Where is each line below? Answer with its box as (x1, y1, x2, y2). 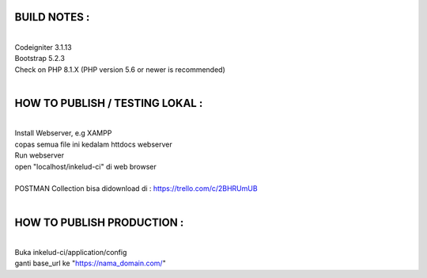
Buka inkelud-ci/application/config (14, 248, 127, 257)
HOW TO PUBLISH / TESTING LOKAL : (14, 96, 203, 110)
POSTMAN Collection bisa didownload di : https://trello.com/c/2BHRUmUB (14, 184, 258, 193)
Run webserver (14, 150, 65, 160)
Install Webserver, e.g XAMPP (14, 128, 112, 138)
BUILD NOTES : (14, 10, 90, 24)
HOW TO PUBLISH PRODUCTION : (14, 215, 184, 229)
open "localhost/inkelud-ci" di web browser (14, 162, 157, 171)
